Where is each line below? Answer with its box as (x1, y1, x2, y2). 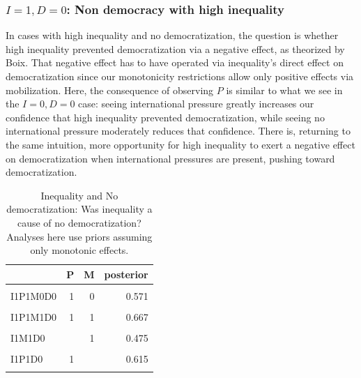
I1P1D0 (10, 351, 43, 366)
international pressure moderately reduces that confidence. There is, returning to (6, 123, 351, 138)
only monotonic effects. (30, 243, 129, 257)
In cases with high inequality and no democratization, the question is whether (6, 28, 339, 43)
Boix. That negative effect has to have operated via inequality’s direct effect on (6, 55, 344, 70)
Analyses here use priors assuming (6, 229, 153, 243)
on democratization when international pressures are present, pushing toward (6, 151, 335, 165)
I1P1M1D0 (10, 309, 57, 324)
